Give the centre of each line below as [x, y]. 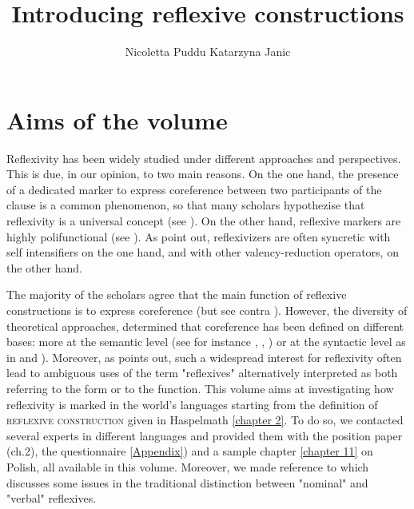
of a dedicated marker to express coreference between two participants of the [194, 189]
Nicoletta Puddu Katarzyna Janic [208, 52]
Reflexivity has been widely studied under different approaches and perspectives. [204, 158]
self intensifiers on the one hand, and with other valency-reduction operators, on [203, 252]
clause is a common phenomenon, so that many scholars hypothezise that [186, 205]
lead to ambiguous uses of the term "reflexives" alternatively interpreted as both [202, 373]
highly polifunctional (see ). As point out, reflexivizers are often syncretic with [199, 236]
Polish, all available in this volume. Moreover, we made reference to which [188, 466]
